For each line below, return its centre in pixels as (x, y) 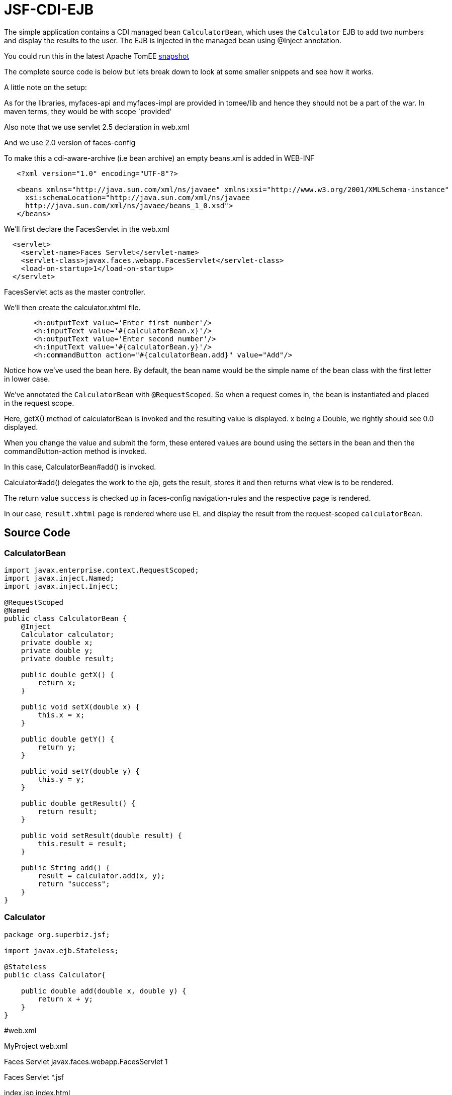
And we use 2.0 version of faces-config (70, 142)
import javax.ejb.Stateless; (61, 950)
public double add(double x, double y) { (104, 991)
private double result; (68, 658)
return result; (68, 811)
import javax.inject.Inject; (61, 586)
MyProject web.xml (36, 1046)
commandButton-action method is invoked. (76, 451)
